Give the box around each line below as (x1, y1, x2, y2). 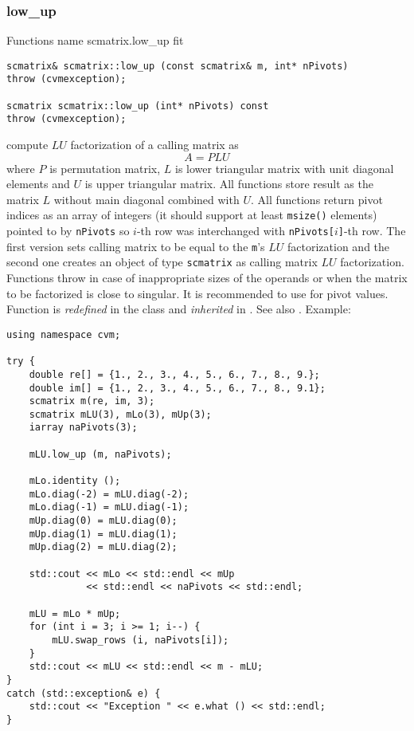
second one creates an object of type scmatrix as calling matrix (6, 253, 318, 270)
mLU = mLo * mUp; (29, 607, 121, 619)
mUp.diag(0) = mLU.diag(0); (29, 515, 178, 527)
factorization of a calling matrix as (70, 136, 239, 153)
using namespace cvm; (6, 328, 121, 340)
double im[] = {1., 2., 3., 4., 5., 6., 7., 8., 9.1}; (29, 382, 326, 394)
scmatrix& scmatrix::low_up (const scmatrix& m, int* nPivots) (6, 60, 349, 72)
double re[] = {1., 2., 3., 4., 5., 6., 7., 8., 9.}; (29, 368, 320, 380)
